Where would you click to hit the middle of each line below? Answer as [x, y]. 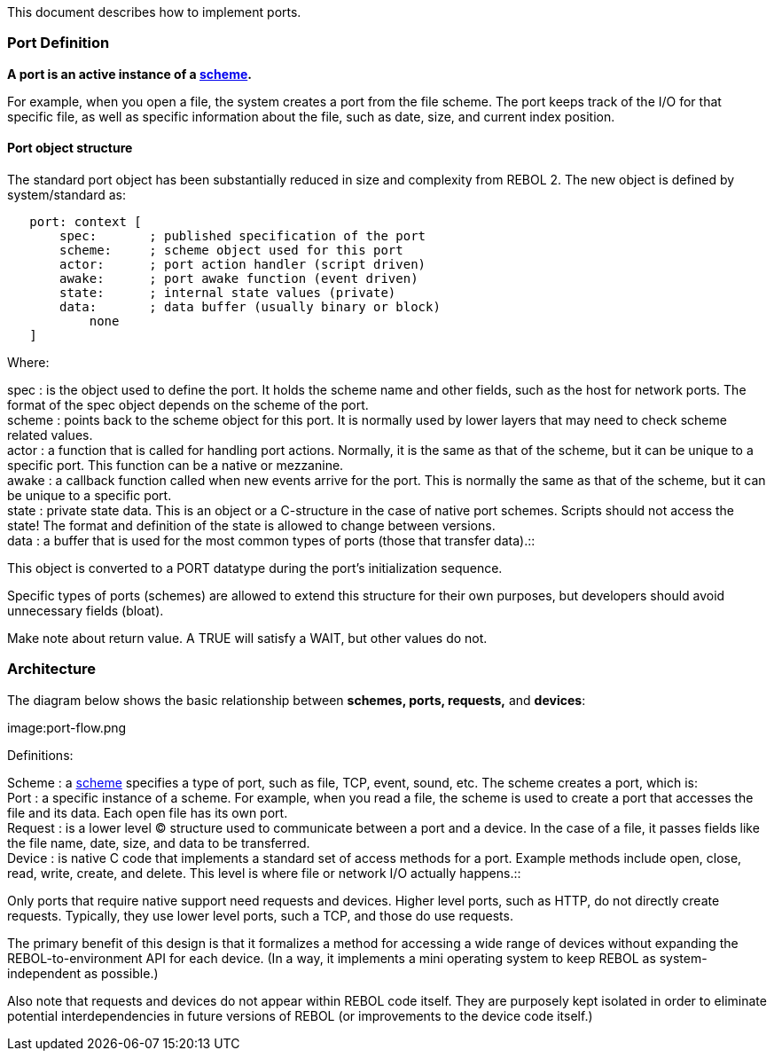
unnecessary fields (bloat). [86, 610]
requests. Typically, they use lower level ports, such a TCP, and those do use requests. [260, 915]
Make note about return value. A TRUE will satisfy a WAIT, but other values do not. [247, 638]
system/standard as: [66, 194]
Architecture [52, 669]
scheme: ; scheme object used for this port [231, 250]
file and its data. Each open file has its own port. [148, 812]
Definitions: [40, 755]
